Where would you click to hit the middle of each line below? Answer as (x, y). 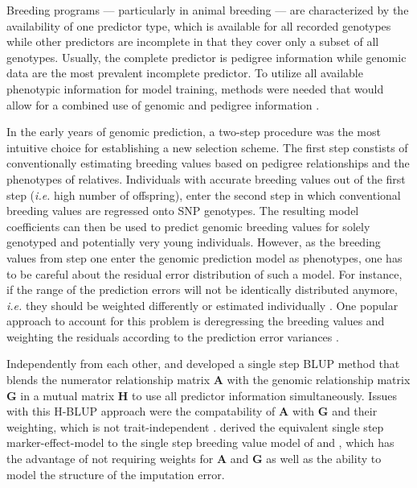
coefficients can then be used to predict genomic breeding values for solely (188, 226)
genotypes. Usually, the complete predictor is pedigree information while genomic (206, 57)
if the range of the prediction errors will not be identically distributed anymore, (202, 289)
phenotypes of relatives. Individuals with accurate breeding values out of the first (206, 178)
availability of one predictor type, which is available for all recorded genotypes (199, 25)
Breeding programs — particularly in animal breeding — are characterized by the (208, 10)
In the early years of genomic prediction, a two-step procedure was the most (194, 132)
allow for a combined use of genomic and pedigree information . (163, 104)
